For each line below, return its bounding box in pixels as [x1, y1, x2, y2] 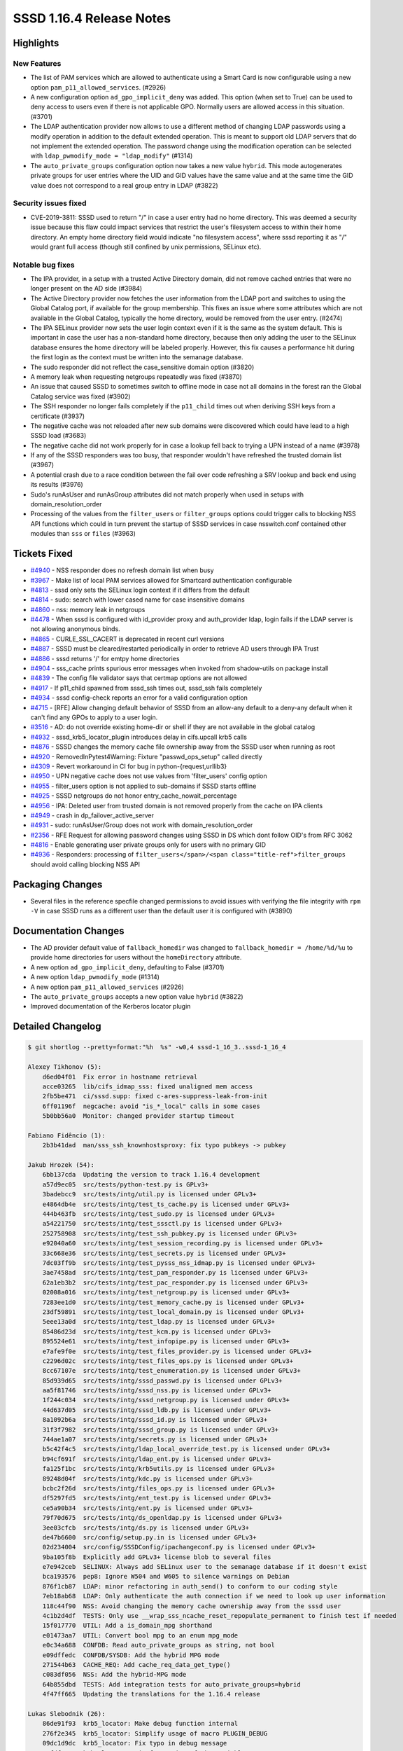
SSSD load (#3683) [30, 431, 87, 440]
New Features [13, 58, 62, 68]
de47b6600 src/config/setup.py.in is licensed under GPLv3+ [42, 1533, 257, 1541]
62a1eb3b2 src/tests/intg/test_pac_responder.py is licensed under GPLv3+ [42, 1278, 309, 1287]
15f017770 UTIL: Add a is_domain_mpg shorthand [42, 1621, 213, 1630]
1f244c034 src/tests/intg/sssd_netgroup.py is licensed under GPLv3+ [42, 1396, 290, 1404]
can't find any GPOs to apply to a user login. [30, 713, 158, 721]
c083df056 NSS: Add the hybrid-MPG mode [42, 1670, 187, 1679]
